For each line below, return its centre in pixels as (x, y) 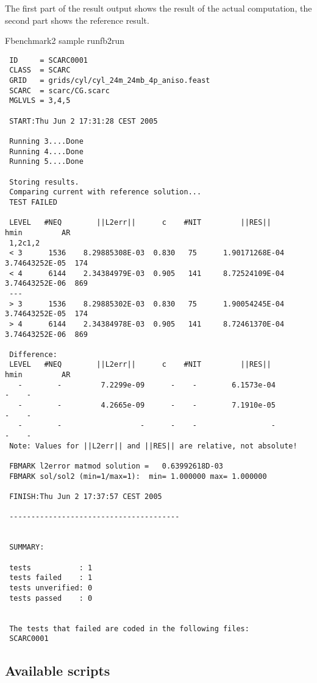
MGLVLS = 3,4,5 (40, 101)
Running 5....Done (46, 162)
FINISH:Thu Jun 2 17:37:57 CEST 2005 (86, 497)
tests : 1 (51, 568)
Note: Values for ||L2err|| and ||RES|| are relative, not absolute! (153, 446)
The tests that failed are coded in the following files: (129, 628)
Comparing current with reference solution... (105, 192)
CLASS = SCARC (40, 70)
